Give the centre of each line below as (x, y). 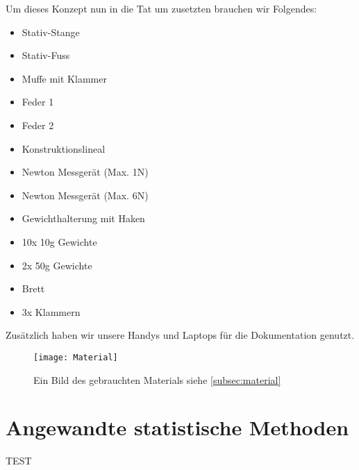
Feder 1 (38, 102)
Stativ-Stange (51, 32)
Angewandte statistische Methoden (177, 427)
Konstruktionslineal (64, 148)
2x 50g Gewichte (57, 265)
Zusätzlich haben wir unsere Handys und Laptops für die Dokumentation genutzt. (180, 335)
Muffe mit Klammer (64, 78)
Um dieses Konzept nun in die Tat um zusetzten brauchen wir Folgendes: (161, 8)
